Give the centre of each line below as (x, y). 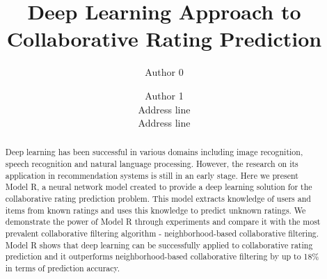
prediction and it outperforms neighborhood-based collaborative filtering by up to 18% (162, 256)
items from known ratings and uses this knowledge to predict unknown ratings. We (155, 210)
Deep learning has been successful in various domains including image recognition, (154, 152)
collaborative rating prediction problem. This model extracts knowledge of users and (158, 199)
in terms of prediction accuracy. (63, 268)
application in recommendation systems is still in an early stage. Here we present (152, 175)
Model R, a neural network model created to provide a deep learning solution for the (159, 187)
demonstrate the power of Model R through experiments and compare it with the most (163, 222)
